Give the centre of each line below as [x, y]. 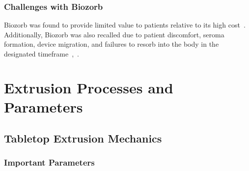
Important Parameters [49, 162]
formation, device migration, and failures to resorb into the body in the [111, 44]
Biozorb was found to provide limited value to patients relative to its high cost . [125, 25]
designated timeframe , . [41, 54]
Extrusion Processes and [89, 87]
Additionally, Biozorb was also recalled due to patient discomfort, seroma [114, 34]
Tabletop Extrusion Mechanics [83, 138]
